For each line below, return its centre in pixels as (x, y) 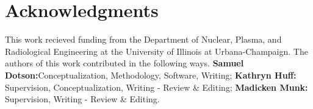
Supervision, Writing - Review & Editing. (82, 99)
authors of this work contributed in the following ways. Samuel (124, 63)
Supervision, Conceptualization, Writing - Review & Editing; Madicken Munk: (156, 87)
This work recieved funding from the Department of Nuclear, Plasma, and (143, 39)
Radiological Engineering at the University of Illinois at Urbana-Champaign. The (156, 51)
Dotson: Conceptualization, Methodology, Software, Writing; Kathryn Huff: (151, 75)
